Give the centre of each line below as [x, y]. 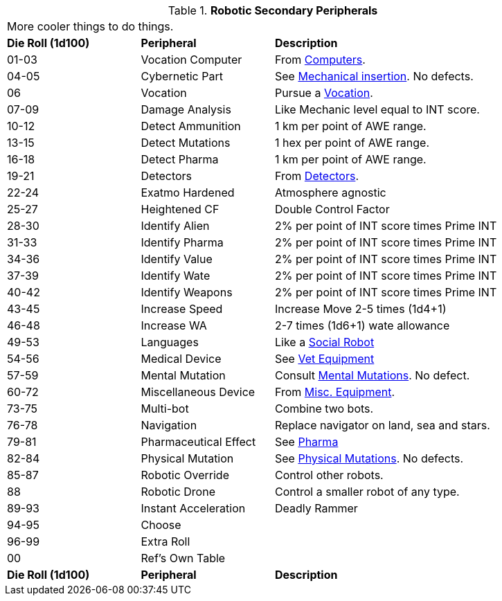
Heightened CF [180, 209]
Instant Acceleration [193, 508]
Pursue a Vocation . [324, 93]
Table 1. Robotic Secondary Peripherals [273, 10]
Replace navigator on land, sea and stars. [383, 425]
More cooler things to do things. [90, 26]
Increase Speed [182, 309]
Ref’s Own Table [183, 558]
